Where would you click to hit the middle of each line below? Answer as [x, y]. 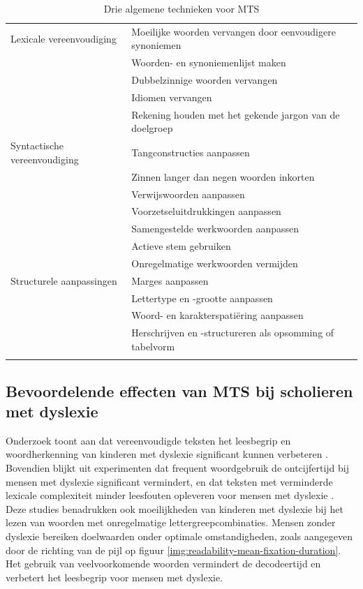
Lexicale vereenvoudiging [64, 38]
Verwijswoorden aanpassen [188, 194]
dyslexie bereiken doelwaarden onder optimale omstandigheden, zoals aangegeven [179, 536]
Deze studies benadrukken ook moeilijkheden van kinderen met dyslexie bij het [175, 508]
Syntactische [37, 146]
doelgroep [152, 128]
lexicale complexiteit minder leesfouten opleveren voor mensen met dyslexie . [170, 495]
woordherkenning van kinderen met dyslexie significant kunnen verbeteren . [167, 454]
